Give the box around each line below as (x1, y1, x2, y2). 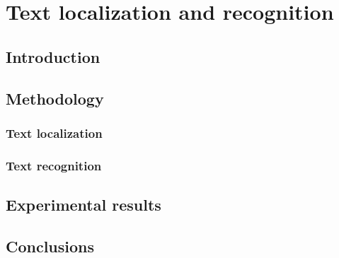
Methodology (6, 87, 104, 109)
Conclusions (6, 235, 95, 257)
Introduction (6, 45, 100, 67)
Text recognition (6, 156, 102, 174)
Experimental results (6, 194, 161, 216)
